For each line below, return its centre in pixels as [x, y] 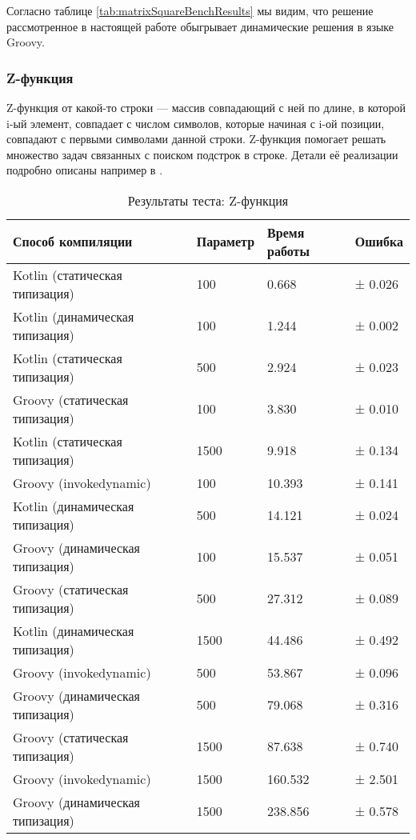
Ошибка [379, 242]
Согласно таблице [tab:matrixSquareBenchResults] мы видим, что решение [190, 10]
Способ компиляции [73, 242]
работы [288, 250]
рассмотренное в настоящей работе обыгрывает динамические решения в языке [200, 26]
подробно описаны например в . [85, 170]
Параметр [226, 242]
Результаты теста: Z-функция [208, 200]
